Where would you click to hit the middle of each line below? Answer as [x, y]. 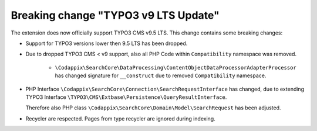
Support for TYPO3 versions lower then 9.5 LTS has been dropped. [107, 43]
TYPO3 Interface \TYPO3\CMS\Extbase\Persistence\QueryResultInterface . [126, 97]
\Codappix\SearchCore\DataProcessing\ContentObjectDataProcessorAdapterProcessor [176, 68]
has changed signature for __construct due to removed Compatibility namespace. [161, 75]
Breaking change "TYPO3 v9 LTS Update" [115, 15]
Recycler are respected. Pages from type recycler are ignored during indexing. [120, 118]
